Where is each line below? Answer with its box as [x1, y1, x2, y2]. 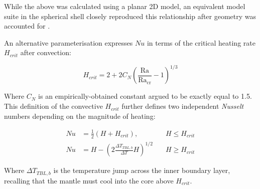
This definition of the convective [4, 101, 103, 111]
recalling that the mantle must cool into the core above [4, 175, 174, 185]
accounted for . [4, 21, 50, 31]
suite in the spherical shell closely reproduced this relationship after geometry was [4, 11, 256, 21]
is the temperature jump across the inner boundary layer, [53, 165, 230, 175]
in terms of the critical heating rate [147, 37, 255, 48]
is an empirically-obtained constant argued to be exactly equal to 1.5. [38, 91, 252, 101]
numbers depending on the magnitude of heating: [4, 110, 156, 121]
